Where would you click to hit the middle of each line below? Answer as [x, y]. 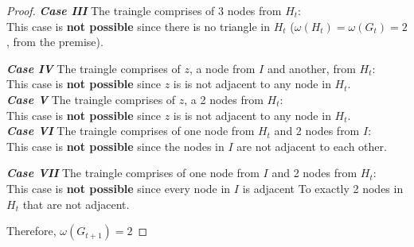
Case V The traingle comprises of [91, 99]
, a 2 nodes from [224, 99]
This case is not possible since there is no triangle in [139, 26]
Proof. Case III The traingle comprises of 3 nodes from [144, 10]
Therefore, [31, 231]
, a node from [222, 68]
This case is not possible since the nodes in [115, 146]
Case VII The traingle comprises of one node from [133, 173]
